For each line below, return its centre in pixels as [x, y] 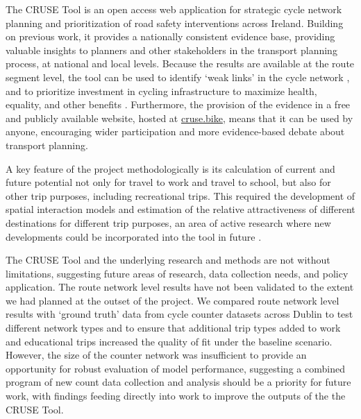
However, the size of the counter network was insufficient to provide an [156, 355]
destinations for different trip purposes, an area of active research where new [168, 222]
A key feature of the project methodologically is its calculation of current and [170, 168]
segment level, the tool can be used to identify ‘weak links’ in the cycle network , [178, 77]
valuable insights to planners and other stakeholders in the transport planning [171, 50]
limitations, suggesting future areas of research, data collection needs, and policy [177, 273]
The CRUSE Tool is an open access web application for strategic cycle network [174, 9]
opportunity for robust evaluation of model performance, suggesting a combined [175, 368]
